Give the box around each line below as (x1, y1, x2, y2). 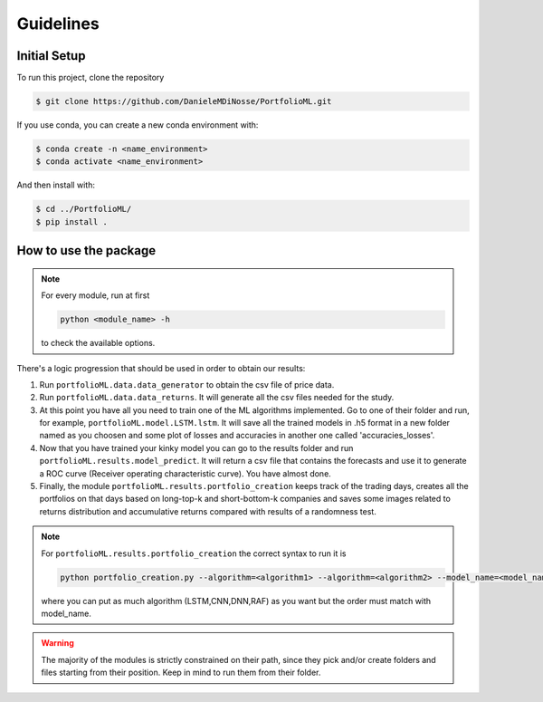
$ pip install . (35, 216, 109, 226)
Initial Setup (16, 48, 86, 63)
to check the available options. (41, 338, 156, 349)
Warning (41, 638, 74, 649)
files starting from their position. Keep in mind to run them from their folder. (41, 667, 321, 678)
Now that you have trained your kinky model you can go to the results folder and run (39, 442, 354, 453)
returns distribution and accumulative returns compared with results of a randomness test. (39, 505, 377, 516)
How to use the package (16, 243, 157, 258)
